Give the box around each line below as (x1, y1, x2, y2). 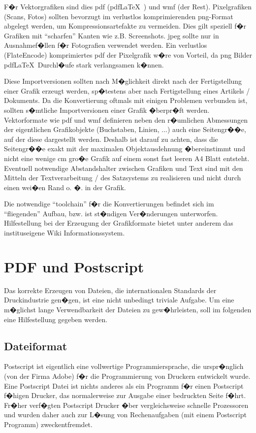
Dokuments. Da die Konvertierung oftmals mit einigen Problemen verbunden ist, (4, 95, 248, 105)
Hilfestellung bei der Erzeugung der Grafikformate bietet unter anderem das (4, 218, 233, 228)
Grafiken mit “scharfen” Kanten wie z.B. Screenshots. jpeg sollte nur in (4, 30, 219, 40)
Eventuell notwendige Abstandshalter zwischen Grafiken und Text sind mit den (4, 163, 243, 173)
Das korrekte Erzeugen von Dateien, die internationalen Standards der (4, 285, 217, 295)
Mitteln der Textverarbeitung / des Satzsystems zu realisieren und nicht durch (4, 172, 241, 183)
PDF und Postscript (4, 256, 144, 276)
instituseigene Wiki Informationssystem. (4, 228, 125, 238)
